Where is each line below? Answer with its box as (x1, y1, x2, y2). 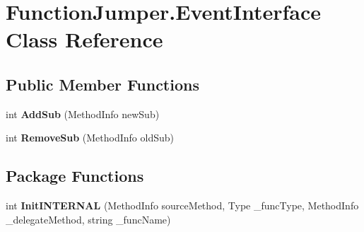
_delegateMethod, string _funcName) (6, 211, 171, 226)
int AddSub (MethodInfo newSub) (6, 106, 160, 121)
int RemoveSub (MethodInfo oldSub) (6, 130, 174, 145)
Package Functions (6, 165, 144, 187)
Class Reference (6, 25, 163, 54)
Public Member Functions (6, 73, 199, 95)
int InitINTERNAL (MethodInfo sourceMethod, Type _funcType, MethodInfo (6, 198, 359, 213)
